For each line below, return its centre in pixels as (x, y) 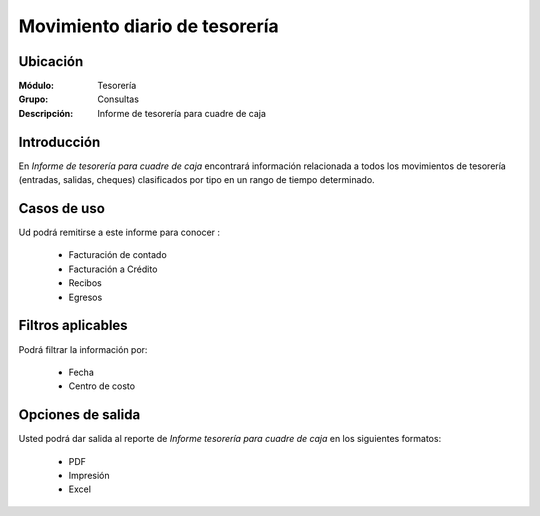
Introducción (59, 141)
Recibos (85, 283)
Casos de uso (61, 208)
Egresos (85, 297)
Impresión (89, 475)
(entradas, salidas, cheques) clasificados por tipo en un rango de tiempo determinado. (196, 180)
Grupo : (33, 99)
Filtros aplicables (73, 325)
